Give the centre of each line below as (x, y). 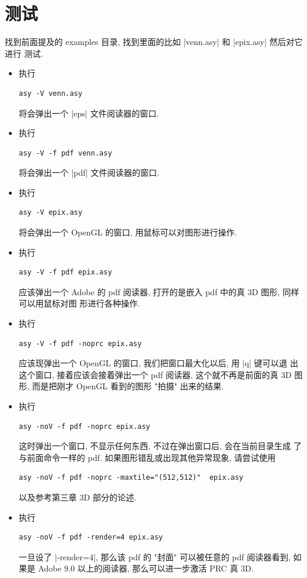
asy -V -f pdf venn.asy (65, 153)
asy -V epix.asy (51, 213)
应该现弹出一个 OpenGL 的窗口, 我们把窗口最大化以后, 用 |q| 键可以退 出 (159, 363)
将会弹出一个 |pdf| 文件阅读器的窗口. (89, 172)
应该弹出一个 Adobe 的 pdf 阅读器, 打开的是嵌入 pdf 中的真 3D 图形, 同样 (159, 291)
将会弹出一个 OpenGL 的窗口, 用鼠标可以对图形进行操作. (128, 232)
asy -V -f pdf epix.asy (65, 272)
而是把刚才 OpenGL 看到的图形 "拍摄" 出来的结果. (128, 386)
